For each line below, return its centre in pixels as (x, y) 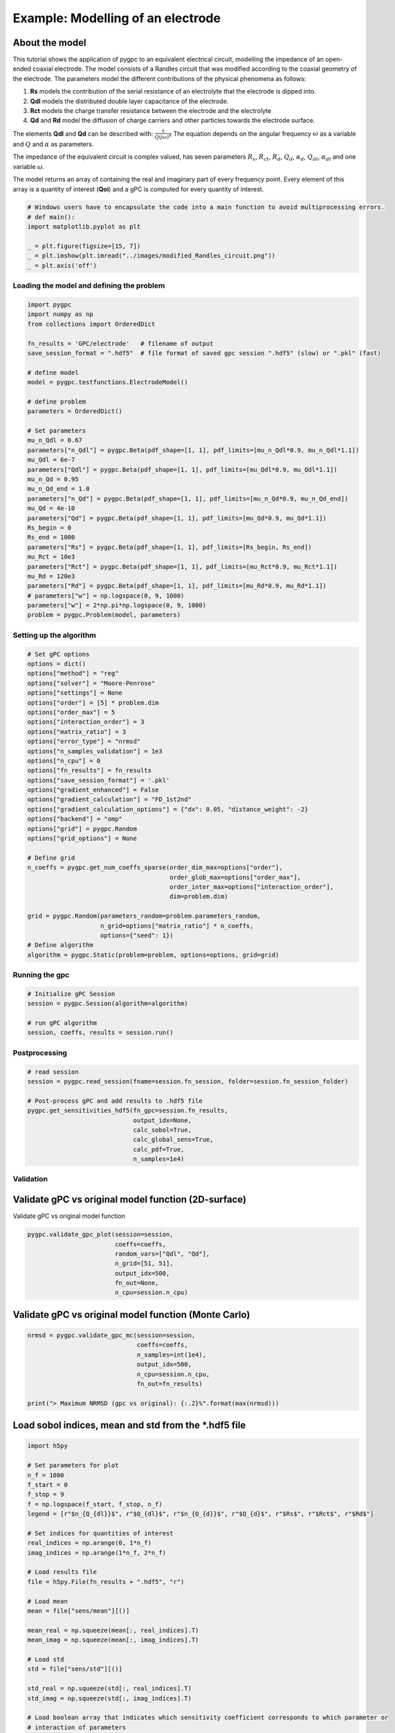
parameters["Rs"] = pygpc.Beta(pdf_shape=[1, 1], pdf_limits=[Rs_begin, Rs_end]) (170, 547)
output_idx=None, (162, 1120)
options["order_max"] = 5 (71, 712)
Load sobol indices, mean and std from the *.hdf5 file (129, 1426)
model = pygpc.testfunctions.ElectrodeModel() (108, 382)
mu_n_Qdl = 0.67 (55, 441)
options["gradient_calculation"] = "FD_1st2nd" (109, 800)
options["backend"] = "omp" (75, 819)
